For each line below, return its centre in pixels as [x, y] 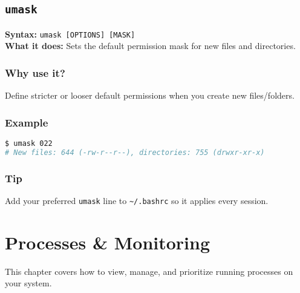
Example [27, 122]
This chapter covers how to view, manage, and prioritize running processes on [149, 271]
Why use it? [35, 72]
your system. [28, 283]
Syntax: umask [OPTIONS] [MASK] [70, 34]
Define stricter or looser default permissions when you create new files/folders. [150, 95]
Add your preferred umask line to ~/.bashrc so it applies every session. [137, 201]
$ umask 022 [29, 144]
